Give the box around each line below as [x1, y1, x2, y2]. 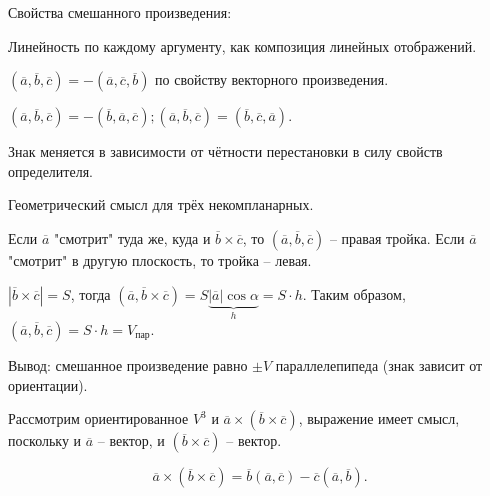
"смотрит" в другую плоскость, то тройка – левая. [8, 249, 312, 270]
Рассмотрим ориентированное [8, 408, 189, 429]
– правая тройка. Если [329, 227, 465, 248]
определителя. [8, 160, 93, 181]
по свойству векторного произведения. [155, 69, 389, 90]
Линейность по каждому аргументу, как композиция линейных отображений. [8, 35, 477, 56]
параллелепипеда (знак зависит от [275, 355, 483, 375]
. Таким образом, [302, 283, 406, 304]
